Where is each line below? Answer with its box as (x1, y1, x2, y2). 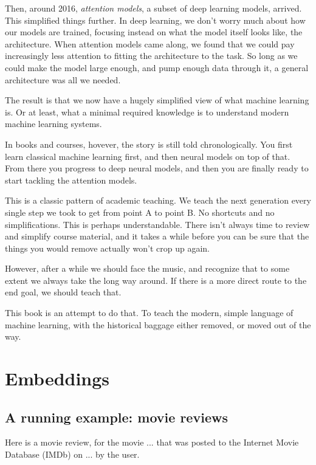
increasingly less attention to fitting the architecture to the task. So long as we (5, 49, 298, 62)
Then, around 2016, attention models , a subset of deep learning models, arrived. (5, 2, 302, 14)
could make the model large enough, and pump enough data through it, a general (5, 61, 309, 74)
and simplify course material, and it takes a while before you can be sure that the (5, 230, 309, 243)
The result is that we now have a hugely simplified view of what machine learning (5, 94, 309, 106)
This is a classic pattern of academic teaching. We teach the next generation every (5, 194, 311, 207)
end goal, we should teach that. (5, 286, 122, 298)
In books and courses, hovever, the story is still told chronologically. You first (5, 137, 293, 150)
